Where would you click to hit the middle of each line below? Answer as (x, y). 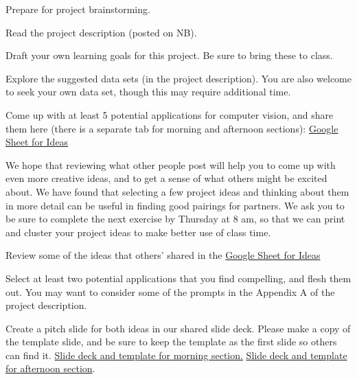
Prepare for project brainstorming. (78, 9)
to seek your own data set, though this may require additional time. (148, 92)
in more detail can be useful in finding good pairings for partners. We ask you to (175, 205)
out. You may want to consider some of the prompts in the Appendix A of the (170, 291)
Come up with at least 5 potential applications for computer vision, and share (170, 114)
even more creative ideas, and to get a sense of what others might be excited (166, 178)
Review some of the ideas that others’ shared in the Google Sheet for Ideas (163, 255)
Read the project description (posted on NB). (101, 32)
